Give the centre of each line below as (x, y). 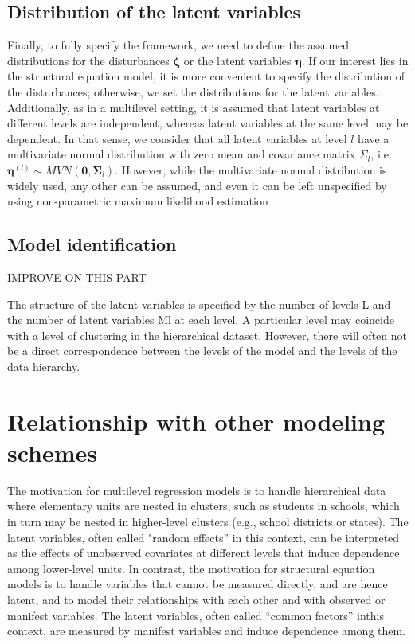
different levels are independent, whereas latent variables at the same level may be (208, 123)
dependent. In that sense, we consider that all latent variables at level (177, 138)
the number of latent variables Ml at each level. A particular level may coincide (201, 320)
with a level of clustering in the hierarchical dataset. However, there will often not (207, 335)
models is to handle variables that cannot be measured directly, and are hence (198, 584)
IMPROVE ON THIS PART (77, 277)
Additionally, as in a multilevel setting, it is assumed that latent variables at (194, 107)
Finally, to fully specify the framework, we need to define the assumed (178, 45)
